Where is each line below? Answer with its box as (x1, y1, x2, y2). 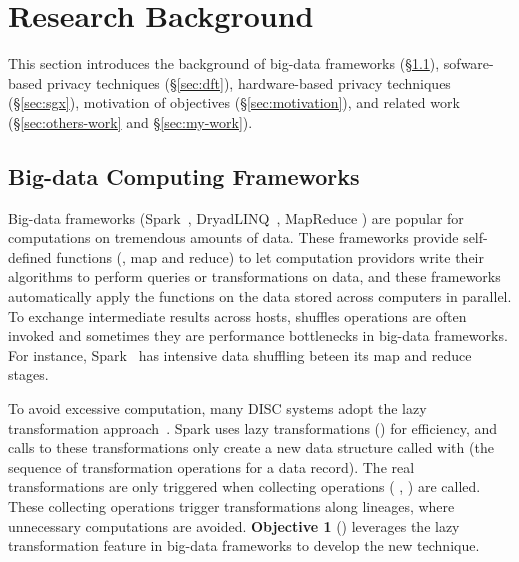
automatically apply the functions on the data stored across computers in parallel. (8, 286, 512, 307)
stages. (8, 364, 49, 385)
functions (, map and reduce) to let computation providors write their (56, 246, 484, 267)
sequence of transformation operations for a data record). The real (8, 456, 415, 477)
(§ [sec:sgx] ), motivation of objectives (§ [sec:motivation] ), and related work (8, 92, 460, 113)
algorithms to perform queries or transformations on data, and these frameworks (8, 266, 501, 287)
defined (8, 246, 52, 267)
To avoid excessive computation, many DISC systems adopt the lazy (8, 398, 427, 419)
